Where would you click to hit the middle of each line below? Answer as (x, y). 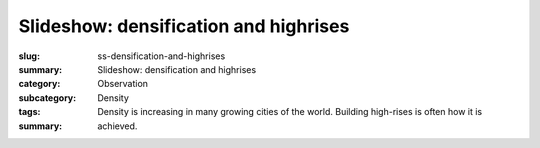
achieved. (117, 126)
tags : (29, 112)
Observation (123, 84)
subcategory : (47, 97)
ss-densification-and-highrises (161, 56)
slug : (29, 56)
